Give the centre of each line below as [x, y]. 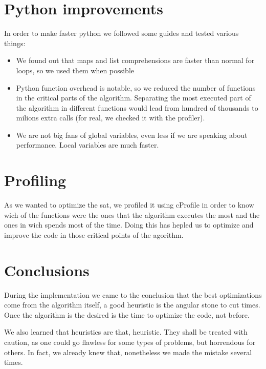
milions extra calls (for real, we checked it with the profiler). [110, 118]
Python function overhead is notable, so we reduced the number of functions [136, 87]
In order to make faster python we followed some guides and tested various [121, 33]
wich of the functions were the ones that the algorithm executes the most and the [132, 214]
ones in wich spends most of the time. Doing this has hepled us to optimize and [129, 225]
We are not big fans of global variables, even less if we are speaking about [132, 135]
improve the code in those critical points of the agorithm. [94, 234]
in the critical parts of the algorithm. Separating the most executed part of [134, 98]
